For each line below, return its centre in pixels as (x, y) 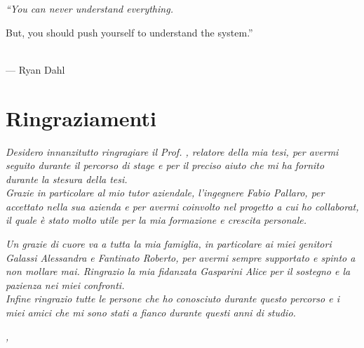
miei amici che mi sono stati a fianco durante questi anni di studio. (151, 313)
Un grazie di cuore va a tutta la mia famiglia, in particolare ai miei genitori (169, 244)
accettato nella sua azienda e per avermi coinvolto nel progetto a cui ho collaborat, (182, 206)
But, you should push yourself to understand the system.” (129, 32)
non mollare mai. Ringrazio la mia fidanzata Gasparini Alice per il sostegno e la (178, 271)
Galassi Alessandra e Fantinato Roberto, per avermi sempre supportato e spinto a (181, 257)
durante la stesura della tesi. (67, 179)
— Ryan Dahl (35, 69)
